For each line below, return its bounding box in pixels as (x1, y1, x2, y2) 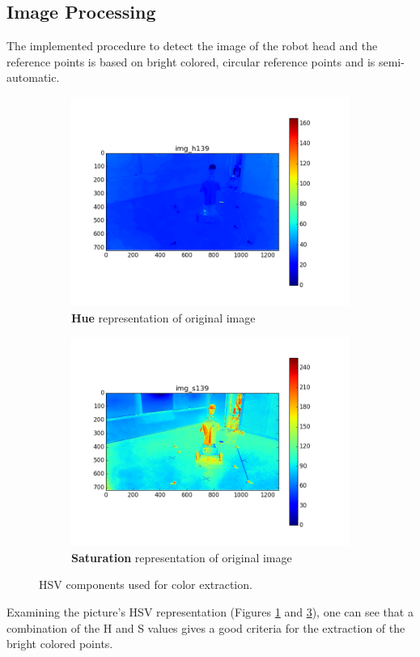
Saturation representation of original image (71, 548, 292, 565)
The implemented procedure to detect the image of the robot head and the (6, 37, 378, 54)
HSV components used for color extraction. (39, 576, 252, 593)
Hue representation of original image (71, 309, 256, 326)
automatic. (6, 69, 60, 86)
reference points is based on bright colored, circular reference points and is (6, 53, 375, 70)
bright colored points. (6, 635, 113, 652)
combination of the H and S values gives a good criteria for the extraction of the (6, 619, 405, 636)
